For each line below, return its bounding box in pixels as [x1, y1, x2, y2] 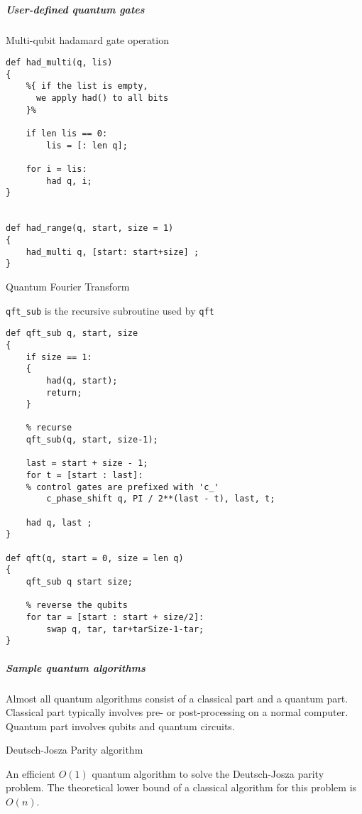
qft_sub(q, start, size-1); [26, 435, 158, 445]
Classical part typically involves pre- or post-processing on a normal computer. [6, 705, 349, 720]
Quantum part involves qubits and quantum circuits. [6, 718, 235, 733]
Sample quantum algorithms [6, 660, 146, 675]
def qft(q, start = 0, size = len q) [6, 553, 184, 563]
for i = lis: [26, 164, 87, 175]
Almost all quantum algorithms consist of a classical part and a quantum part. [6, 690, 349, 705]
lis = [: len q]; [46, 140, 128, 151]
